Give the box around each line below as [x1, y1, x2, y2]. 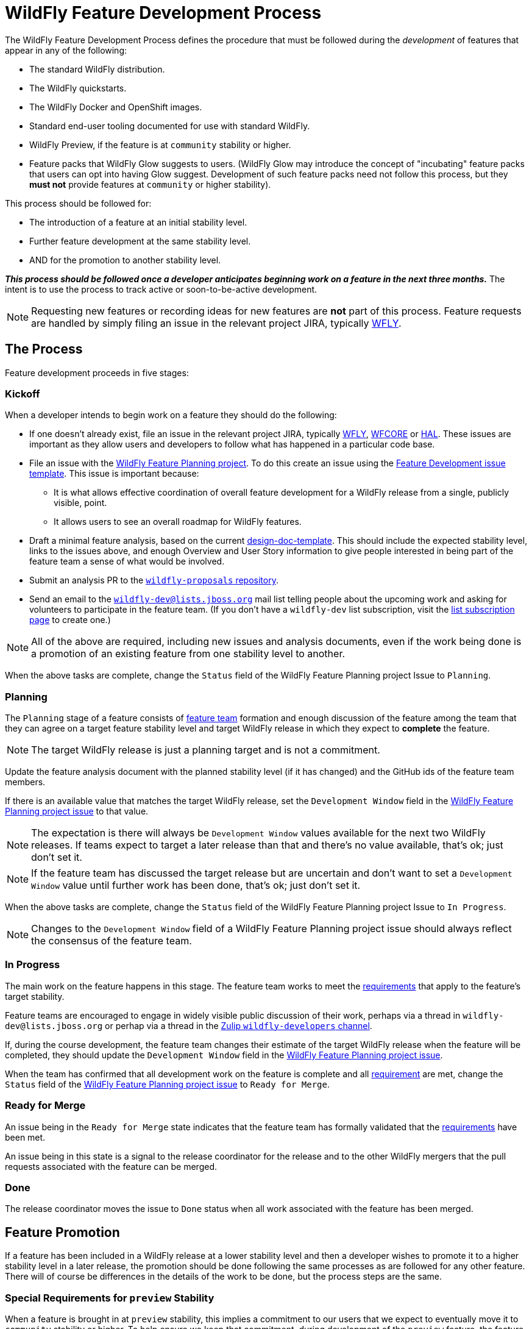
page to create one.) [29, 615, 111, 625]
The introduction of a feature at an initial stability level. [29, 216, 247, 227]
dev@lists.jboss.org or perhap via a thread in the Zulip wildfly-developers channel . [5, 1020, 372, 1031]
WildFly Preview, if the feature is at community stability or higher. [29, 139, 291, 150]
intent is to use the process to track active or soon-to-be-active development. [5, 283, 317, 294]
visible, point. [54, 497, 107, 508]
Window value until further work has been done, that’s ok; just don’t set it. [31, 879, 361, 892]
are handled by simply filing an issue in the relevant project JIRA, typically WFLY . [31, 316, 402, 329]
